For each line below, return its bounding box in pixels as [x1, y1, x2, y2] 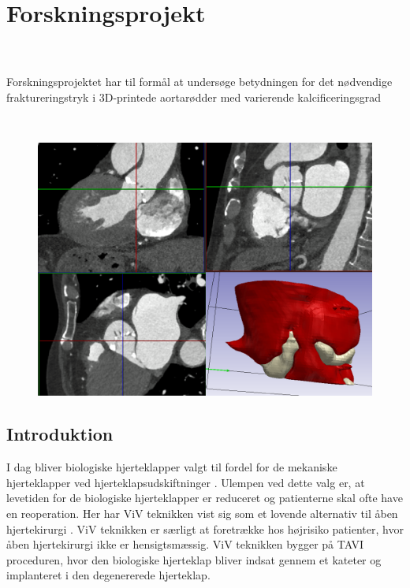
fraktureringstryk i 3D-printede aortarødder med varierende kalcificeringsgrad [6, 88, 381, 105]
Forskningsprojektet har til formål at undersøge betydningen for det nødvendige [6, 73, 393, 90]
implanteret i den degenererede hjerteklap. [6, 567, 211, 583]
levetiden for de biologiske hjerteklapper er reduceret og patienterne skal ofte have [6, 489, 403, 506]
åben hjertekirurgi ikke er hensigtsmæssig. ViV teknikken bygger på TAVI [6, 536, 364, 553]
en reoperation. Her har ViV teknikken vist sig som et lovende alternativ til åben [6, 505, 398, 521]
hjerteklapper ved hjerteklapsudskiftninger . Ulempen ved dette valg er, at [6, 474, 365, 490]
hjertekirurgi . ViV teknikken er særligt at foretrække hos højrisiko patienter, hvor [6, 520, 404, 537]
